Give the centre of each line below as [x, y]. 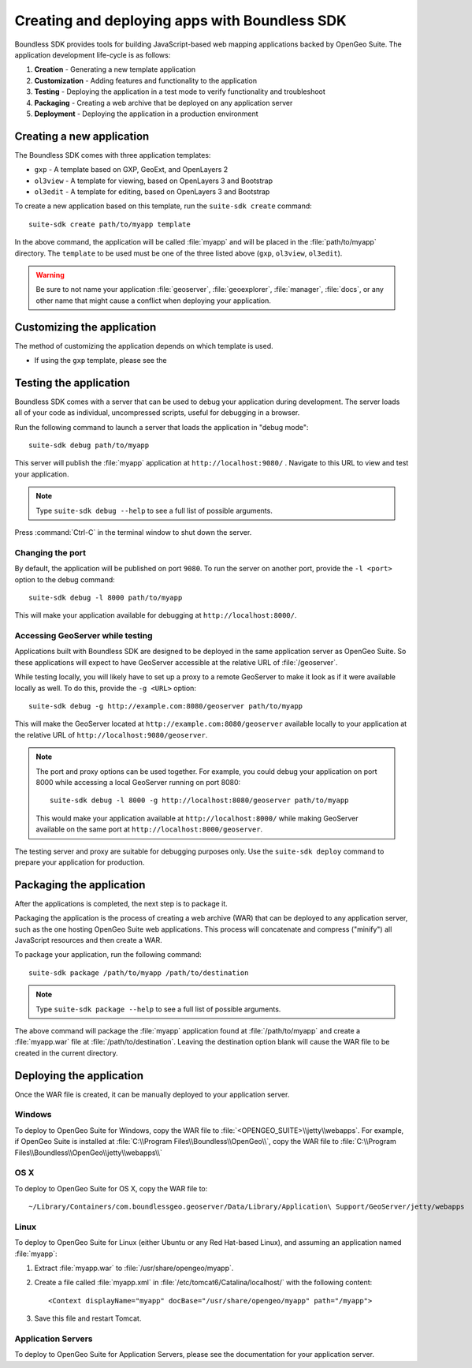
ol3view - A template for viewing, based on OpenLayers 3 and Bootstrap [154, 181]
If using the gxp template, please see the [100, 360]
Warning [50, 275]
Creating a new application [82, 136]
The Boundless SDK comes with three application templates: [113, 155]
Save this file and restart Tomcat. [88, 1318]
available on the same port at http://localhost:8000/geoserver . [149, 829]
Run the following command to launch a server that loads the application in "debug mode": [162, 427]
